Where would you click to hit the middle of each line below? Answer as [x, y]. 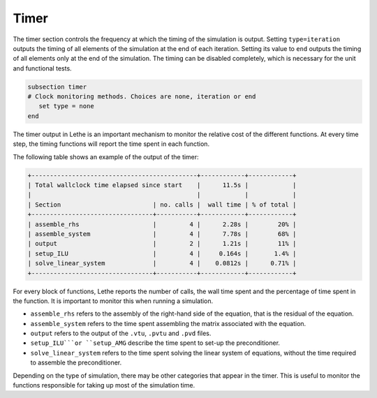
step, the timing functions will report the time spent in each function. [111, 144]
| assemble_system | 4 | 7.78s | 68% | [162, 234]
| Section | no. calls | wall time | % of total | [162, 205]
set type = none [66, 106]
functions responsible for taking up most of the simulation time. [104, 385]
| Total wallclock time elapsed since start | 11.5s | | [162, 185]
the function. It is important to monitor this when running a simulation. [113, 301]
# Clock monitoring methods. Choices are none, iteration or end [142, 97]
